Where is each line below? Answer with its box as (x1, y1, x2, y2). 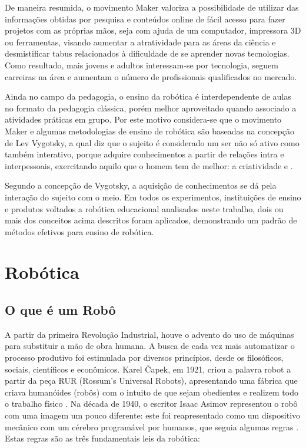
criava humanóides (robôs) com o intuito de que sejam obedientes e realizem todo (5, 386, 298, 398)
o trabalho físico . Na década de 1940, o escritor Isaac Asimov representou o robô (5, 397, 298, 410)
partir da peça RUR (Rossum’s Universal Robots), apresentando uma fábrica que (5, 374, 298, 387)
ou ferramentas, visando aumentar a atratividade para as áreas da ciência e (5, 35, 276, 48)
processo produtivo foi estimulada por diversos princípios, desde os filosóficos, (5, 351, 284, 364)
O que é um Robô (5, 301, 116, 319)
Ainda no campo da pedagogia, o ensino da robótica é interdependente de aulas (5, 90, 291, 103)
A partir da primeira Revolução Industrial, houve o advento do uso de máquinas (5, 328, 294, 340)
